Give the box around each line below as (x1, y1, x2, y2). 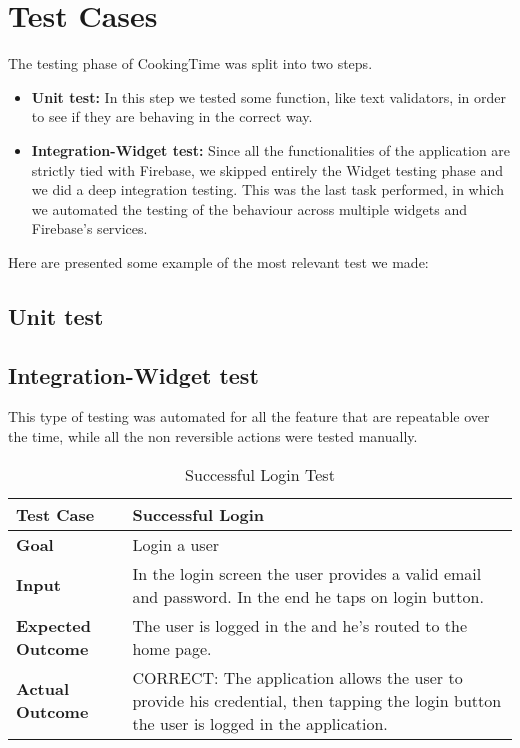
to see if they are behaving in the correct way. (31, 106, 313, 127)
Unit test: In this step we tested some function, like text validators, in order (31, 86, 507, 107)
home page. (132, 636, 212, 660)
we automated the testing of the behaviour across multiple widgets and (31, 198, 467, 219)
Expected (16, 613, 91, 637)
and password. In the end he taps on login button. (132, 584, 484, 608)
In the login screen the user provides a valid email (132, 561, 482, 585)
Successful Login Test (185, 462, 335, 486)
